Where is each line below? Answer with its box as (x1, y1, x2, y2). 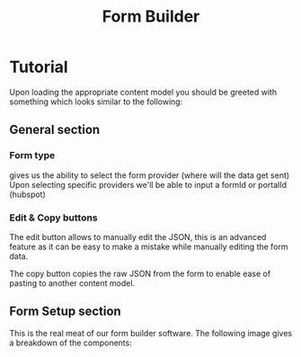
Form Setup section (9, 304, 121, 319)
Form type (9, 149, 56, 162)
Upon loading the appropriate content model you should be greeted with (9, 86, 277, 97)
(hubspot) (9, 189, 47, 200)
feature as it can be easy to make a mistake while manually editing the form (9, 241, 289, 252)
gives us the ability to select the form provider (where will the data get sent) (9, 169, 290, 181)
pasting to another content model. (9, 277, 136, 289)
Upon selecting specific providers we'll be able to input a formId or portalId (9, 179, 288, 190)
